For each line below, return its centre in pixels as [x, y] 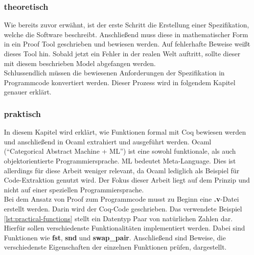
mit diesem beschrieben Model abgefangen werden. [80, 63]
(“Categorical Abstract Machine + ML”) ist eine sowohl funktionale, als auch [120, 151]
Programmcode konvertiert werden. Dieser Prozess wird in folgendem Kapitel [120, 82]
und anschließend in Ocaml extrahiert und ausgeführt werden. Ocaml [108, 141]
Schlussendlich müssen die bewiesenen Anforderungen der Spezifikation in [114, 73]
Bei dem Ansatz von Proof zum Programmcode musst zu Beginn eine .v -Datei [122, 199]
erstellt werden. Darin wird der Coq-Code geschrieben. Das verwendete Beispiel [123, 208]
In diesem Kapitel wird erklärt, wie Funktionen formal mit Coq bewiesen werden [125, 132]
